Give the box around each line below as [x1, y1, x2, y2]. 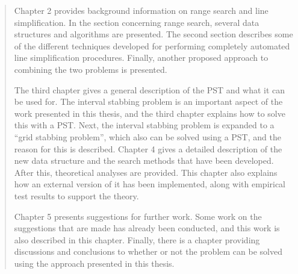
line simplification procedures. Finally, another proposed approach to [14, 51, 269, 64]
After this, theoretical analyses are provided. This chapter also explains [14, 166, 278, 178]
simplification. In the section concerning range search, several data [14, 16, 259, 28]
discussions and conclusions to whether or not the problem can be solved [14, 245, 282, 258]
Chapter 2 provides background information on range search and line [14, 4, 269, 16]
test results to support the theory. [14, 189, 139, 202]
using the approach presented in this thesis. [14, 257, 175, 269]
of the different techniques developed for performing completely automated [14, 39, 290, 52]
